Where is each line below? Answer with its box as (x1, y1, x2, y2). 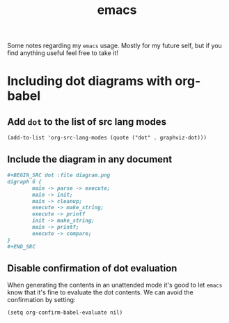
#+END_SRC (7, 243, 36, 250)
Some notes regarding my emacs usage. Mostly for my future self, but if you (7, 41, 223, 50)
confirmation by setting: (7, 296, 76, 304)
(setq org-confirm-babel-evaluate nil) (7, 309, 123, 316)
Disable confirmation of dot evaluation (7, 262, 177, 274)
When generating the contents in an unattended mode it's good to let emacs (7, 281, 223, 290)
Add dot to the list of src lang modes (7, 116, 167, 128)
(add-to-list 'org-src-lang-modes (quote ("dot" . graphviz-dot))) (7, 135, 207, 142)
